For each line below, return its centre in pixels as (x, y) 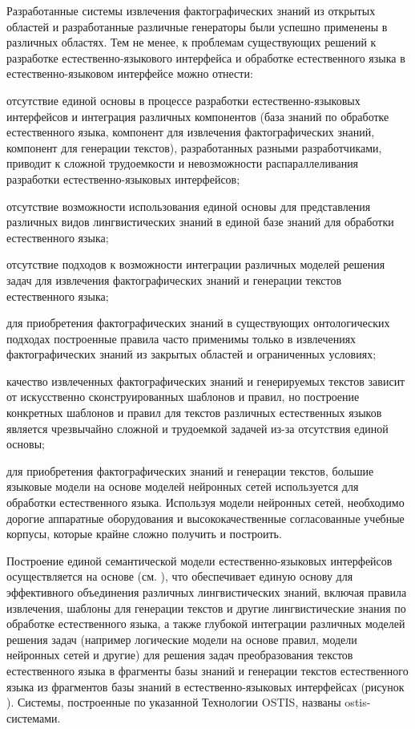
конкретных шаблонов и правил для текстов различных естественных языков (194, 413)
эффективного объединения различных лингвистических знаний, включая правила (207, 592)
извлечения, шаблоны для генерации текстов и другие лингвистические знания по (206, 607)
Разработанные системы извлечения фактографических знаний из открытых (191, 10)
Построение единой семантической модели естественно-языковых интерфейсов (199, 560)
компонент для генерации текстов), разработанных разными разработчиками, (194, 147)
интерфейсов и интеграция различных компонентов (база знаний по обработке (198, 116)
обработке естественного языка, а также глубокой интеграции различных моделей (206, 624)
